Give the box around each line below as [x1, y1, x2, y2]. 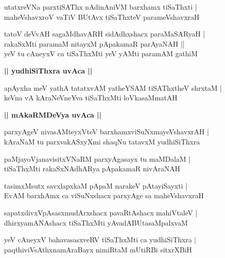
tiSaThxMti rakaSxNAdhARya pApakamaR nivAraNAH [4, 163, 181, 174]
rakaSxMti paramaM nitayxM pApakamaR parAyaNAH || [4, 38, 185, 49]
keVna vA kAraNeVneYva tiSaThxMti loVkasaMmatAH [4, 92, 177, 103]
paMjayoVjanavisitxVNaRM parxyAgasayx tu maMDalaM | [4, 153, 191, 164]
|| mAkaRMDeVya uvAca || [4, 109, 102, 120]
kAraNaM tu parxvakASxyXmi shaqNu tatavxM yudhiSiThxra [4, 136, 200, 146]
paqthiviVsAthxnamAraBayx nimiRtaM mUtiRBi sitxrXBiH [4, 244, 192, 254]
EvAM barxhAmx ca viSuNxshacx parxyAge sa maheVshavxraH [4, 190, 204, 201]
